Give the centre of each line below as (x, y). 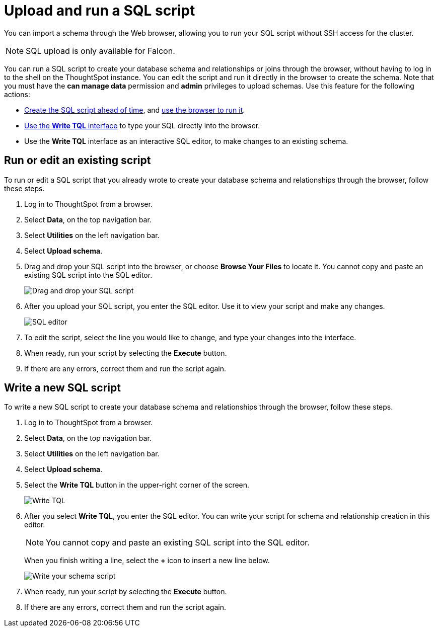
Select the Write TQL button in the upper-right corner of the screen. (137, 485)
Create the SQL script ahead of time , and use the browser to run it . (135, 110)
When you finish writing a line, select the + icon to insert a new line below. (147, 561)
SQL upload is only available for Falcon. (100, 51)
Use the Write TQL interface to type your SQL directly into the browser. (142, 125)
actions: (17, 94)
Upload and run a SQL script (100, 11)
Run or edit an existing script (78, 161)
